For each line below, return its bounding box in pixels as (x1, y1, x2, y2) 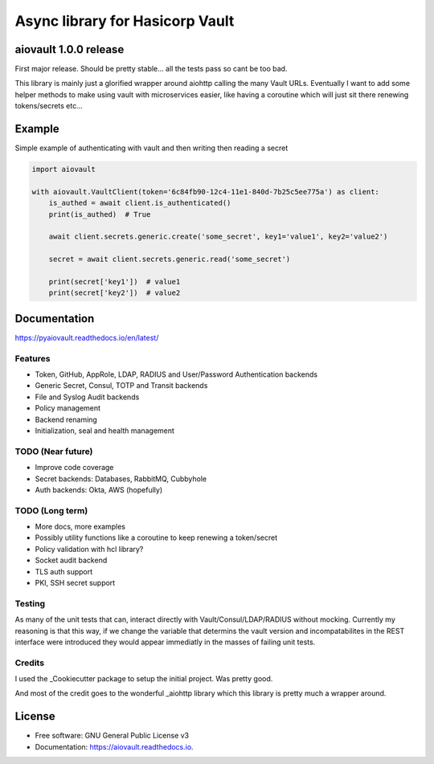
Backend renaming (35, 415, 98, 424)
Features (14, 353, 51, 364)
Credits (14, 657, 44, 668)
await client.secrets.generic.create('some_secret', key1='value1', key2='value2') (48, 232, 388, 241)
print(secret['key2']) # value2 (48, 288, 181, 297)
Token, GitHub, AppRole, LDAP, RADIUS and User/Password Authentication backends (35, 370, 317, 379)
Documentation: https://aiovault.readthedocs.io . (35, 742, 194, 751)
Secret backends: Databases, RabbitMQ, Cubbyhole (35, 474, 207, 484)
